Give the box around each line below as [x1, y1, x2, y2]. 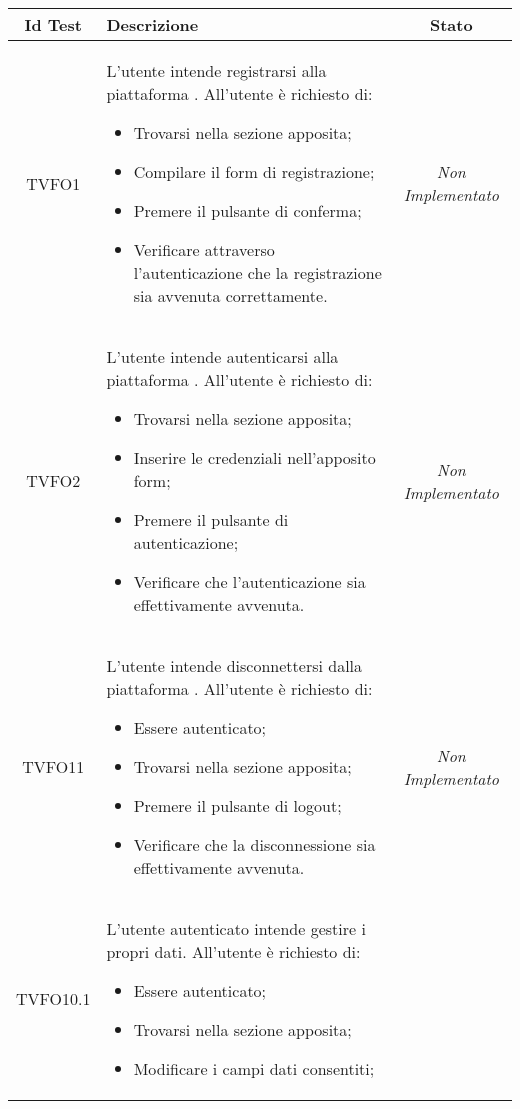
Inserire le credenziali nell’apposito [133, 446, 376, 469]
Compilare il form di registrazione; [133, 160, 375, 183]
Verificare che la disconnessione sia [133, 833, 376, 856]
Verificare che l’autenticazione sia [133, 570, 366, 593]
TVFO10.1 [16, 987, 91, 1010]
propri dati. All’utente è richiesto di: [106, 940, 361, 963]
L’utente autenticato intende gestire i [106, 917, 366, 940]
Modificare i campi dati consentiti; [133, 1057, 375, 1080]
